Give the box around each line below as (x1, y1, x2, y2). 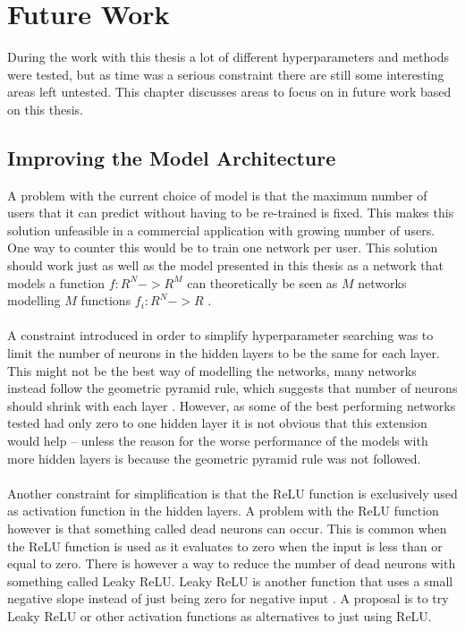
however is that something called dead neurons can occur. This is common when (7, 518, 447, 537)
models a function (7, 273, 105, 292)
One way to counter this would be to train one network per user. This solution (7, 238, 438, 257)
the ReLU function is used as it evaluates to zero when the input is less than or (7, 536, 443, 555)
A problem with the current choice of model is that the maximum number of (7, 185, 427, 204)
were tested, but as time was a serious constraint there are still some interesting (7, 64, 444, 83)
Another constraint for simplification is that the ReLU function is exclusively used (7, 483, 458, 502)
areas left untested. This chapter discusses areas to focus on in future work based (7, 82, 452, 101)
